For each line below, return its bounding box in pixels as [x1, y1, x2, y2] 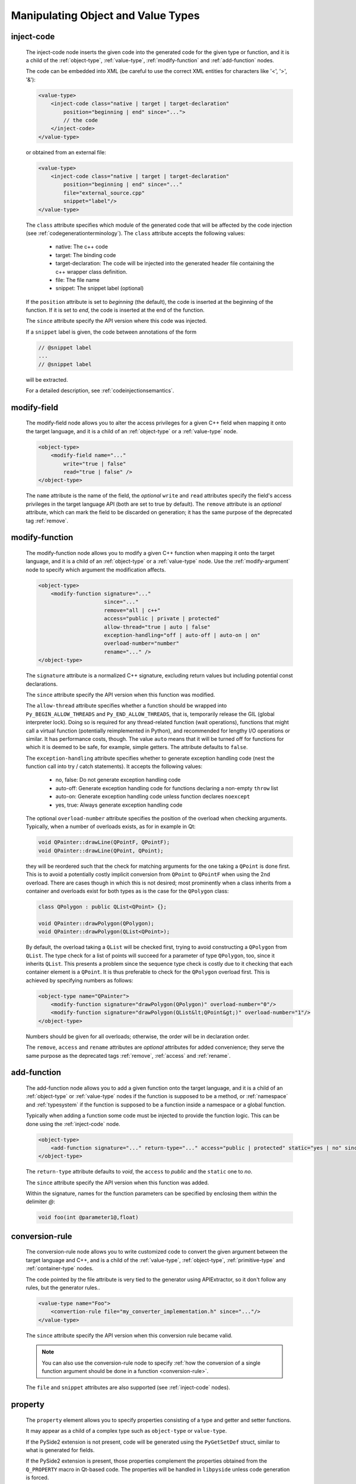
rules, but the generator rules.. [26, 1284, 100, 1291]
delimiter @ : [26, 1198, 56, 1205]
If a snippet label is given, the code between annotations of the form [26, 328, 197, 335]
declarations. [26, 680, 58, 687]
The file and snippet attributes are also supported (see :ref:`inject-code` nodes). [26, 1384, 231, 1391]
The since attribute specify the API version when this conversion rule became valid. [26, 1331, 233, 1339]
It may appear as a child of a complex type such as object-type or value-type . [26, 1428, 227, 1435]
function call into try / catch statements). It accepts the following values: [26, 763, 203, 770]
